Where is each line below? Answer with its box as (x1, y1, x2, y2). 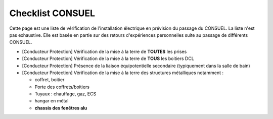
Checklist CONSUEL (9, 8, 96, 19)
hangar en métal (34, 98, 69, 104)
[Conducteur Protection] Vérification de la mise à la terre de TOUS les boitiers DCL (22, 55, 194, 62)
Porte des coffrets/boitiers (34, 84, 89, 90)
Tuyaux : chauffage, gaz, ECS (34, 91, 97, 97)
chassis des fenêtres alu (34, 105, 87, 111)
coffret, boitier (34, 77, 65, 83)
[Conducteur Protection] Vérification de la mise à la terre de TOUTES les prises (22, 48, 187, 54)
